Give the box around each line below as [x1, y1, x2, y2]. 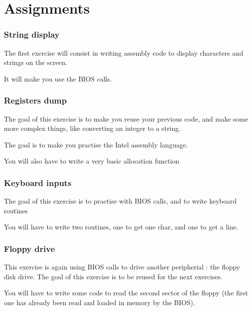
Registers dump [4, 94, 67, 106]
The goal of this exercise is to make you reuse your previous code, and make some [4, 113, 248, 124]
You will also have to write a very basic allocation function [4, 156, 180, 166]
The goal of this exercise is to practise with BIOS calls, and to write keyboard [4, 196, 237, 206]
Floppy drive [4, 242, 55, 254]
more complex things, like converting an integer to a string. [4, 123, 181, 133]
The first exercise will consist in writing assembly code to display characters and [4, 47, 243, 58]
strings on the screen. [4, 57, 68, 67]
